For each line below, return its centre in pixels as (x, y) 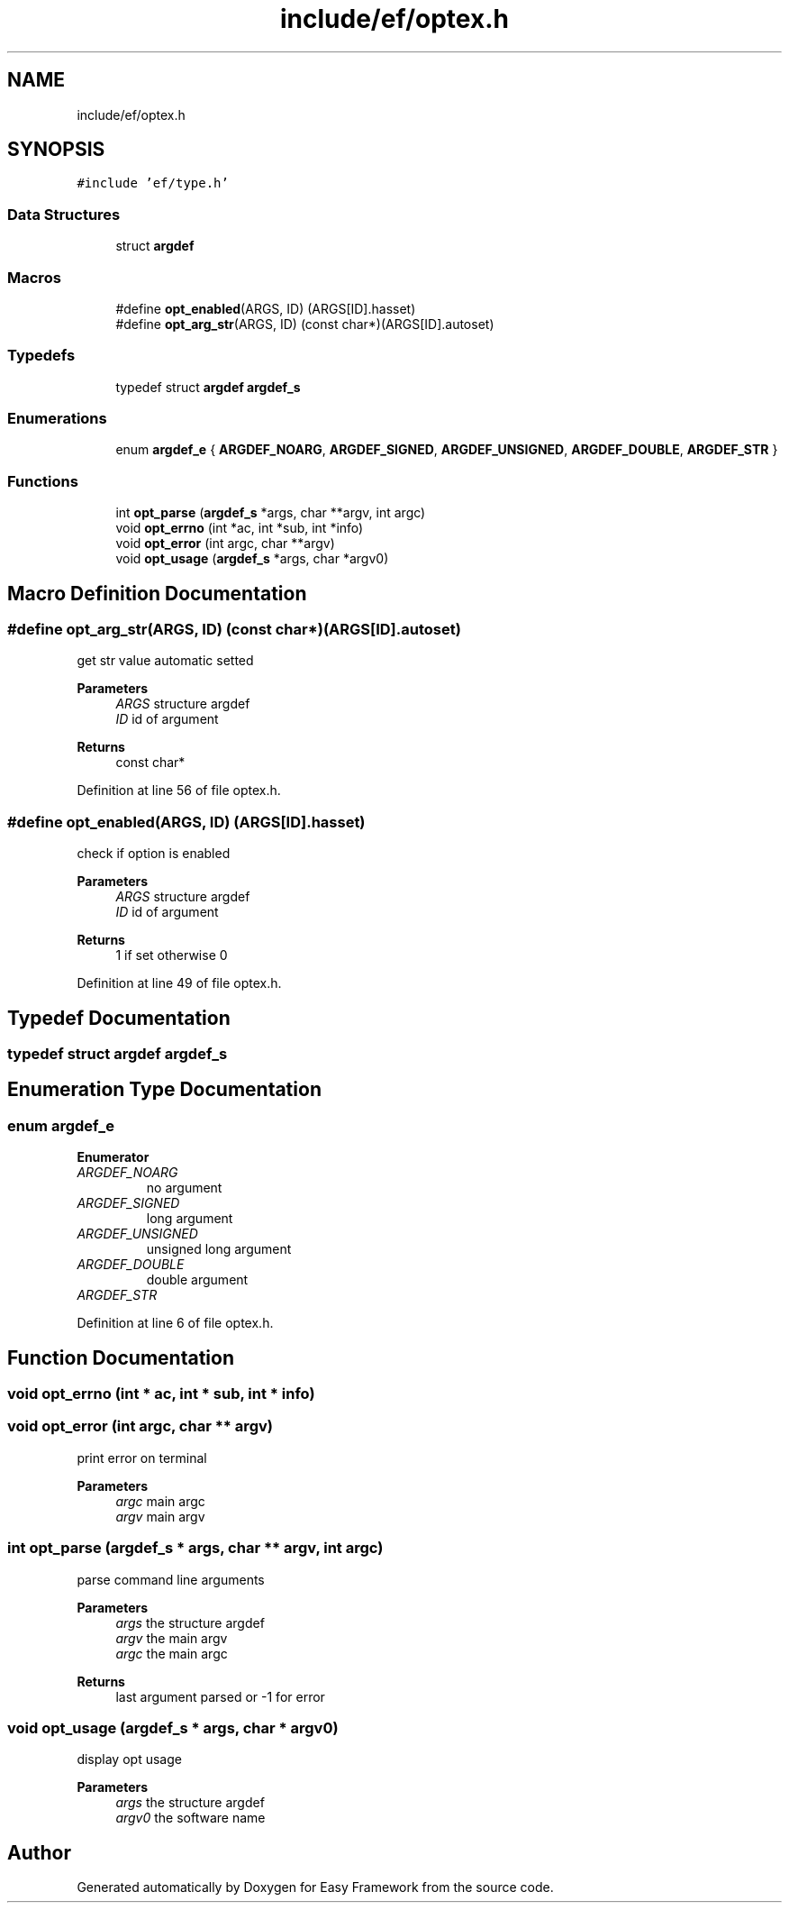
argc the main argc (172, 1653)
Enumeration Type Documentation (164, 1090)
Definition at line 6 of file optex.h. (175, 1323)
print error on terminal (142, 1458)
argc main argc (160, 1501)
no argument (184, 1188)
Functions (43, 481)
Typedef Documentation (119, 1018)
